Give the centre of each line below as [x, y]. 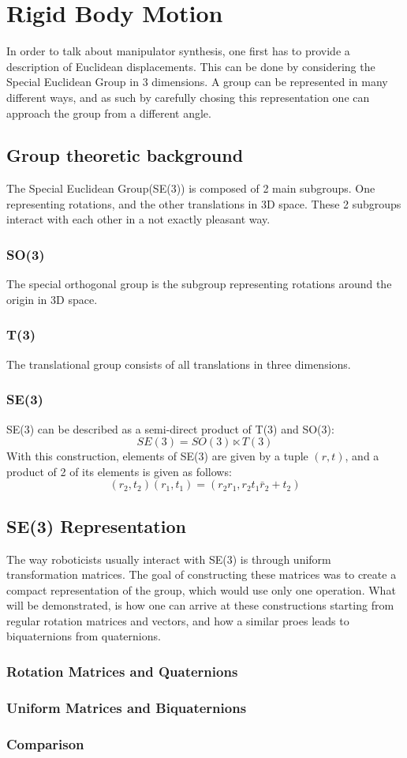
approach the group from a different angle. [109, 113]
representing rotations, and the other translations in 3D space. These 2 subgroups [204, 203]
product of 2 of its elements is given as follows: [119, 471]
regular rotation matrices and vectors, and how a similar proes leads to [178, 620]
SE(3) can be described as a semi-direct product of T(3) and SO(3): [170, 428]
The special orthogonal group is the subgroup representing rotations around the [199, 284]
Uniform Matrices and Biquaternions [127, 707]
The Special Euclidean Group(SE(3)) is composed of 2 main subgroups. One [191, 188]
